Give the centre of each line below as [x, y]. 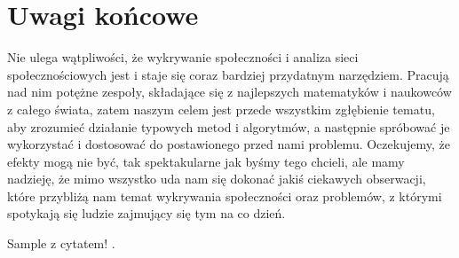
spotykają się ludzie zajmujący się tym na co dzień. [146, 213]
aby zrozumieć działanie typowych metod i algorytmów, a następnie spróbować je [229, 126]
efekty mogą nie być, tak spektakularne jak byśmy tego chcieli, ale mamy [206, 161]
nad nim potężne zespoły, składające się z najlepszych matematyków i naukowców [229, 92]
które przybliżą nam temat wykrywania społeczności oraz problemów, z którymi [225, 195]
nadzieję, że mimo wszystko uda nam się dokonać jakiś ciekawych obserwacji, [217, 179]
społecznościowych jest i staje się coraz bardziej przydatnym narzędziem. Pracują [228, 74]
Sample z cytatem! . [61, 243]
